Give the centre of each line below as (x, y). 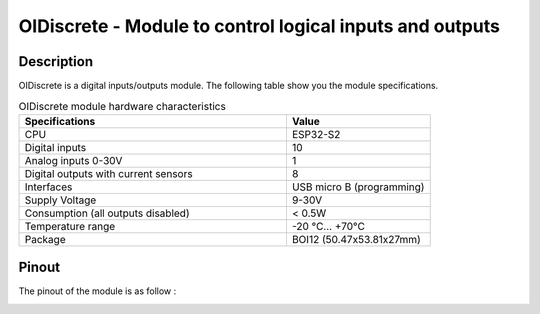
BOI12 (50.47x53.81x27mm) (356, 239)
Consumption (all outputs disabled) (107, 213)
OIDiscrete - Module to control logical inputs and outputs (259, 26)
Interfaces (48, 187)
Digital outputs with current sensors (109, 173)
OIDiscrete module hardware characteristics (122, 106)
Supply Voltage (60, 200)
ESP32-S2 (316, 134)
